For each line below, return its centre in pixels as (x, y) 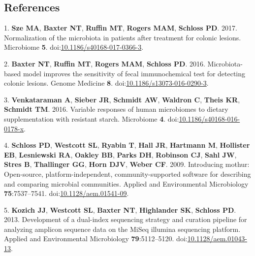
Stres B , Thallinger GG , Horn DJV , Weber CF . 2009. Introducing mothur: (127, 164)
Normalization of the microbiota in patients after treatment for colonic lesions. (123, 37)
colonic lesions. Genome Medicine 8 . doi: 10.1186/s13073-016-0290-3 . (106, 83)
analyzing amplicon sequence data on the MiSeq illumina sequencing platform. (122, 229)
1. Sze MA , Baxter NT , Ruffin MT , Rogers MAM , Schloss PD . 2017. (121, 28)
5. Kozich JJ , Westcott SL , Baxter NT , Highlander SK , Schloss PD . (120, 209)
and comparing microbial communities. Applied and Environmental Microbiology (126, 183)
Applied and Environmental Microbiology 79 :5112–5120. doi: (96, 239)
